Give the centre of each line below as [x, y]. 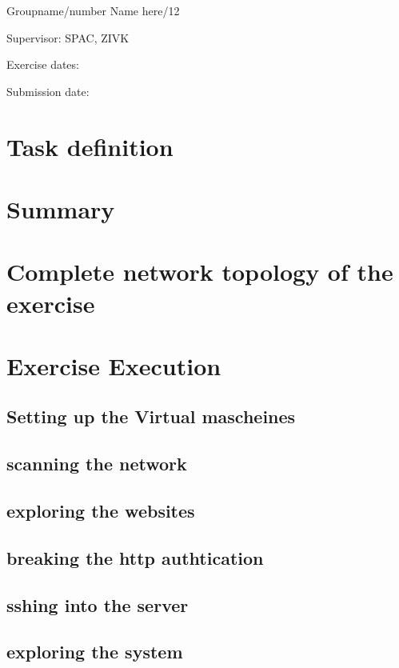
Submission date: [48, 91]
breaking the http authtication [135, 557]
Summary [61, 208]
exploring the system [95, 652]
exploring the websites [101, 511]
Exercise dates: [43, 64]
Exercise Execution [114, 365]
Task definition [90, 146]
